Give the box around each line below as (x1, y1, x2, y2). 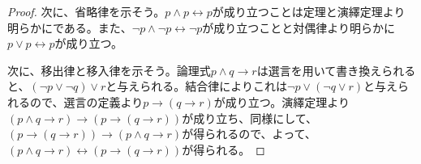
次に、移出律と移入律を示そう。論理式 (7, 61, 211, 78)
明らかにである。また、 (7, 19, 132, 36)
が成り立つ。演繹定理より (213, 93, 350, 110)
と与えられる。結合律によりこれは (105, 78, 288, 95)
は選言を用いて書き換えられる (256, 61, 416, 78)
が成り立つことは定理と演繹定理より (212, 3, 406, 19)
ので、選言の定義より (29, 93, 144, 110)
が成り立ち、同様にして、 (182, 109, 318, 126)
